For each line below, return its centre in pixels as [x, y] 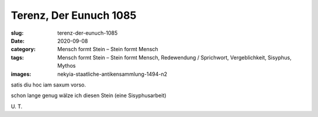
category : [23, 49]
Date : [18, 41]
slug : [17, 33]
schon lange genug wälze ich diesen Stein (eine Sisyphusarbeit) [89, 96]
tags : [17, 57]
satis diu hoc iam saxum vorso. [49, 85]
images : [21, 74]
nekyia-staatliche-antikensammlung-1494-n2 [112, 74]
